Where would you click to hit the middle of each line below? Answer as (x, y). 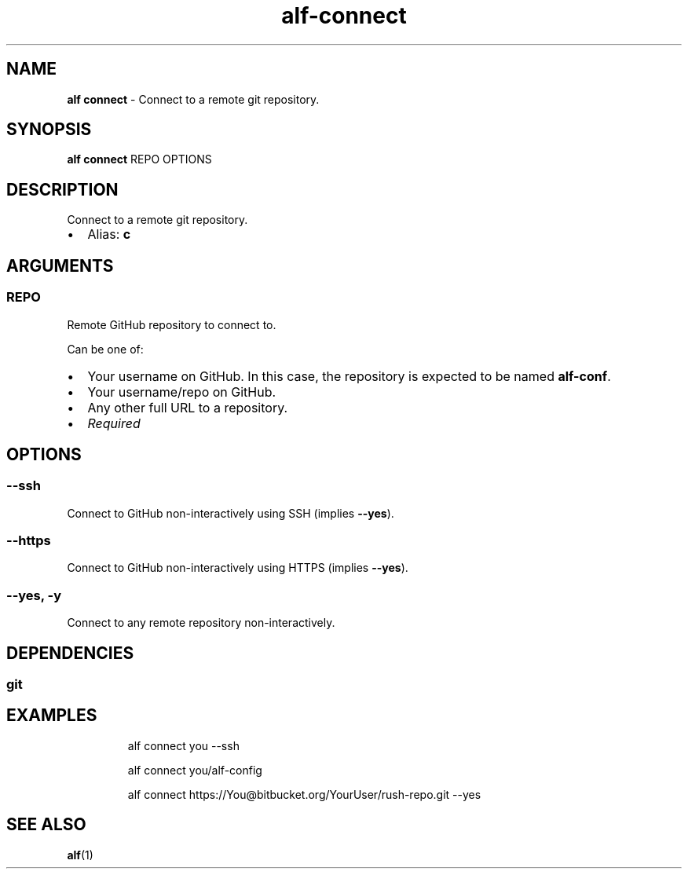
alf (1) (80, 855)
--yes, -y (34, 595)
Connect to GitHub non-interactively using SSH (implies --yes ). (231, 513)
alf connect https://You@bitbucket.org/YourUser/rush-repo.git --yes (304, 794)
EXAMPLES (52, 716)
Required (114, 423)
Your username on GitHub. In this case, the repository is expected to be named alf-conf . (349, 376)
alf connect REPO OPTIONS (139, 159)
